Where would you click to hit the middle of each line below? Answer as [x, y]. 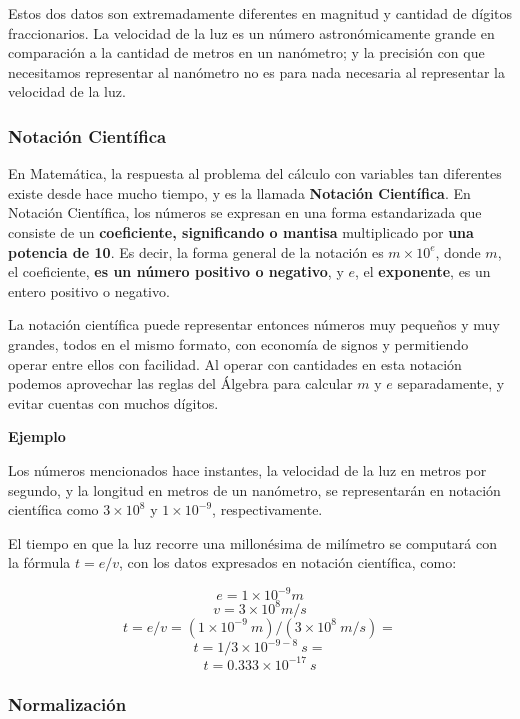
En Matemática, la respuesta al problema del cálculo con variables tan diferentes [255, 173]
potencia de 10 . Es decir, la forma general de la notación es [196, 251]
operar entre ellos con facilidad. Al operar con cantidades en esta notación [235, 363]
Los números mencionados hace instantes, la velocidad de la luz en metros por [247, 469]
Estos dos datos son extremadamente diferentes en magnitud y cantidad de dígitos [260, 13]
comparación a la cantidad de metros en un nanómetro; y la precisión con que [246, 52]
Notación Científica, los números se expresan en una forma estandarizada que [245, 212]
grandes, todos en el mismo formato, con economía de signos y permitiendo [238, 343]
